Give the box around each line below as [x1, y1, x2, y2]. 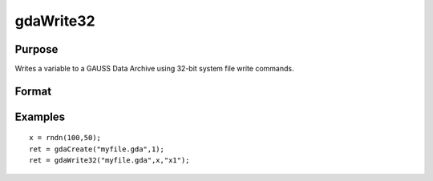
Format [14, 84, 52, 98]
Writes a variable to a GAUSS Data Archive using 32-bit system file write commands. [14, 64, 294, 74]
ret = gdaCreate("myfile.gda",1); [29, 144, 164, 154]
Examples [14, 110, 66, 123]
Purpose [14, 42, 59, 56]
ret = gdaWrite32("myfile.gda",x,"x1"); [29, 156, 190, 165]
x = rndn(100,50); [29, 133, 102, 143]
